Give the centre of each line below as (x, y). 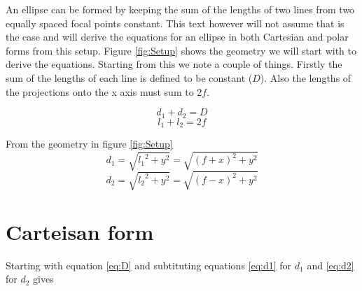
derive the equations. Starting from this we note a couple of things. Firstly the (174, 64)
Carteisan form (80, 231)
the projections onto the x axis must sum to (100, 91)
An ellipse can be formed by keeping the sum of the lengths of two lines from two (180, 9)
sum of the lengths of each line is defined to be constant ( (129, 77)
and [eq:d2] (330, 265)
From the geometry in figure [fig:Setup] (89, 144)
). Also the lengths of (306, 77)
